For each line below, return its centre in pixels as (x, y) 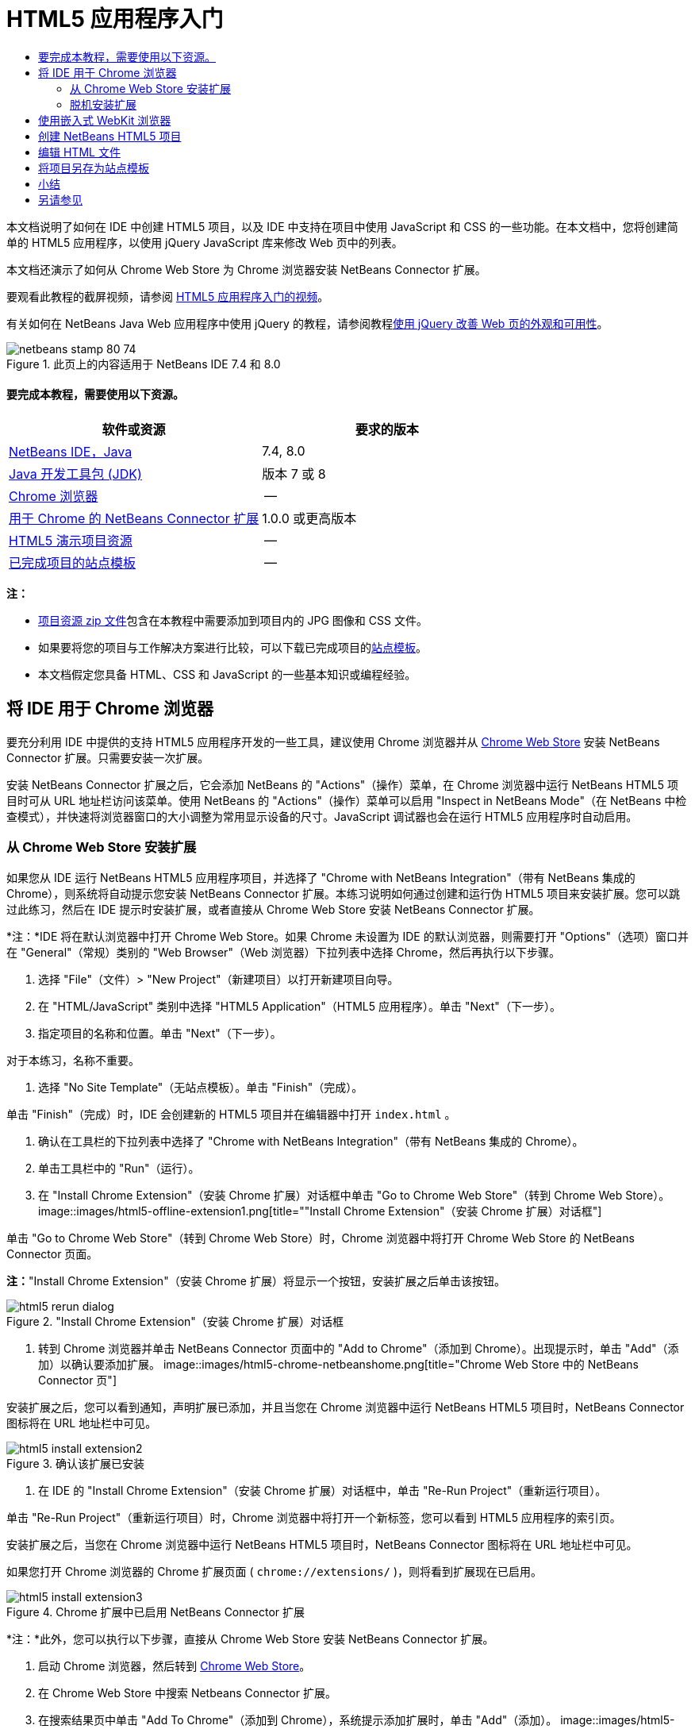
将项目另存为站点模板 (94, 168)
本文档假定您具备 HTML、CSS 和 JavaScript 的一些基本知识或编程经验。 (227, 674)
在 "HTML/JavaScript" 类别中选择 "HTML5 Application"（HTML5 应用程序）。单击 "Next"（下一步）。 (300, 1006)
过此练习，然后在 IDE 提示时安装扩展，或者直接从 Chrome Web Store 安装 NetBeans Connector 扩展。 (273, 909)
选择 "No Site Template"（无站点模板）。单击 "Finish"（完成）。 (201, 1087)
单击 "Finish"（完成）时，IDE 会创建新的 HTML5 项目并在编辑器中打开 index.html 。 (231, 1114)
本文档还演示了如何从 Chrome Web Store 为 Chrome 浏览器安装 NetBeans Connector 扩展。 (246, 269)
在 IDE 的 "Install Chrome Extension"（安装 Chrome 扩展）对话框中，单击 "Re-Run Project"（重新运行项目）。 (323, 1490)
